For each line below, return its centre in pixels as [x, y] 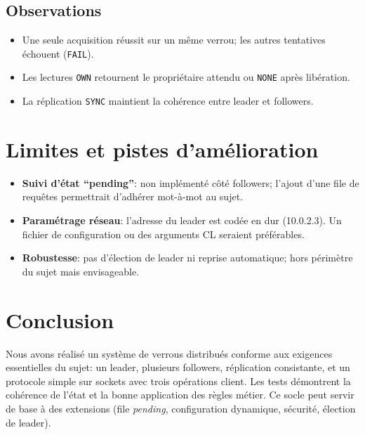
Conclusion [60, 319]
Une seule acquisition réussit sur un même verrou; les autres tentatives [174, 40]
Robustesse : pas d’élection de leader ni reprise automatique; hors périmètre [187, 258]
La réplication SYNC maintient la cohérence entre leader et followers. [168, 101]
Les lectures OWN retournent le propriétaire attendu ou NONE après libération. [186, 77]
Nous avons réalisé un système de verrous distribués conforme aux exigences [169, 353]
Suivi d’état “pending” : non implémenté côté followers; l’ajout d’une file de [191, 182]
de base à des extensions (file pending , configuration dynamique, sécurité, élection [181, 408]
